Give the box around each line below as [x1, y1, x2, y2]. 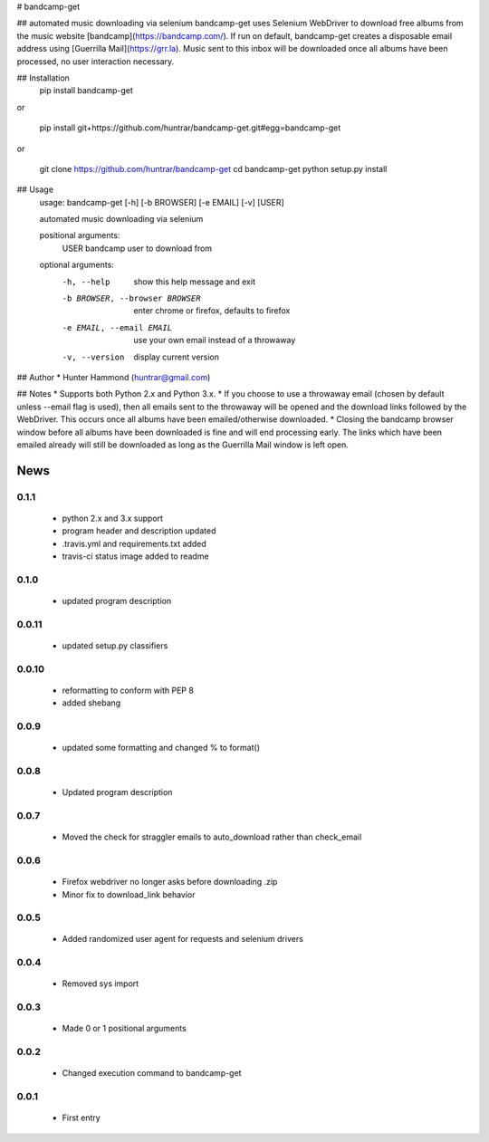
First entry [62, 1112, 101, 1123]
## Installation [16, 72, 70, 83]
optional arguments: [39, 259, 115, 271]
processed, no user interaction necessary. [16, 55, 175, 67]
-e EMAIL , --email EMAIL [62, 322, 172, 332]
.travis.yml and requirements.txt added [62, 538, 207, 549]
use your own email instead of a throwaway [133, 335, 296, 346]
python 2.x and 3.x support [62, 513, 163, 523]
